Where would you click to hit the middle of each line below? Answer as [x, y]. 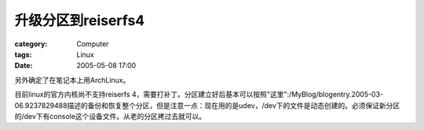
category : [31, 44]
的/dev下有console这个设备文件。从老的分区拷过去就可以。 [110, 116]
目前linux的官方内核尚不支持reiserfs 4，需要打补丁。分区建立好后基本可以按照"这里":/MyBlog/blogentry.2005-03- [199, 95]
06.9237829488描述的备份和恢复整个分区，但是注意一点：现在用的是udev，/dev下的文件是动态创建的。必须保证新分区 [207, 105]
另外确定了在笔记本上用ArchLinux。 [72, 80]
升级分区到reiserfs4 [80, 20]
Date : [24, 66]
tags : [23, 54]
